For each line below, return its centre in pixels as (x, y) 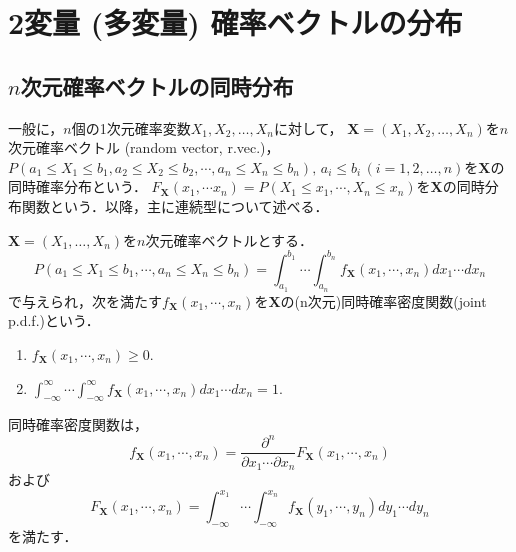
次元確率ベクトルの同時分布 (157, 85)
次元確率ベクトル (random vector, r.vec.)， (144, 147)
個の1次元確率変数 (131, 127)
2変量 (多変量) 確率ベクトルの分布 (235, 22)
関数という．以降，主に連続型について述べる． (175, 205)
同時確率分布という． (77, 186)
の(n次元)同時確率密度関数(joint (383, 300)
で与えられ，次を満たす (85, 300)
